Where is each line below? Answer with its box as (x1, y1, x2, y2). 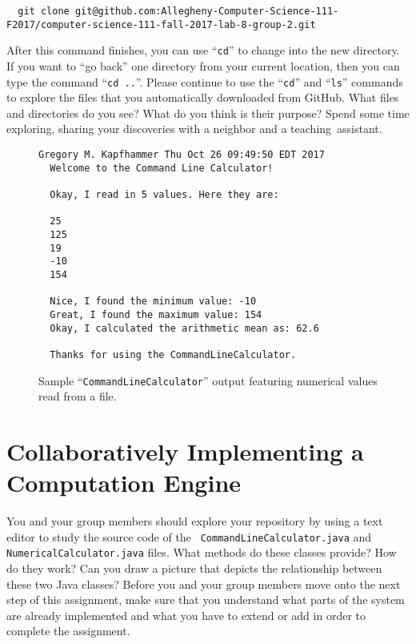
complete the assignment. (6, 622, 130, 639)
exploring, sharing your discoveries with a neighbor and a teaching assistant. (6, 120, 382, 137)
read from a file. (38, 388, 117, 405)
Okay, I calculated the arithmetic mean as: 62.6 (50, 322, 319, 334)
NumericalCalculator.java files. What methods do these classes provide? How (6, 544, 397, 561)
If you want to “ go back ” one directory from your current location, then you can (6, 57, 400, 74)
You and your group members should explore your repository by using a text (6, 513, 383, 529)
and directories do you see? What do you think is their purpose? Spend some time (6, 104, 410, 121)
